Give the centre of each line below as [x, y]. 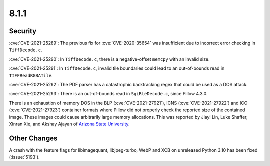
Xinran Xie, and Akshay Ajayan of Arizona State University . [69, 124]
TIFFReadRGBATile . [31, 75]
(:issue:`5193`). [24, 157]
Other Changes [33, 138]
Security [23, 31]
